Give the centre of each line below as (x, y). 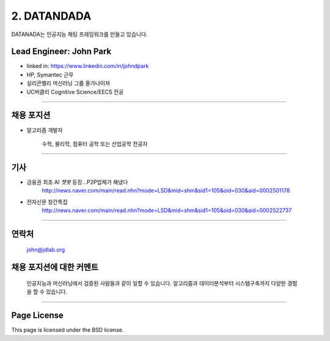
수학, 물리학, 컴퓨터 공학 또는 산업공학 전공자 (95, 144)
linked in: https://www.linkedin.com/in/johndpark (88, 66)
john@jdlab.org (46, 250)
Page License (38, 316)
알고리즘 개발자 (45, 130)
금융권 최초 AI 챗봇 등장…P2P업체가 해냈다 (77, 182)
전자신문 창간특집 (47, 202)
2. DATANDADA (51, 16)
